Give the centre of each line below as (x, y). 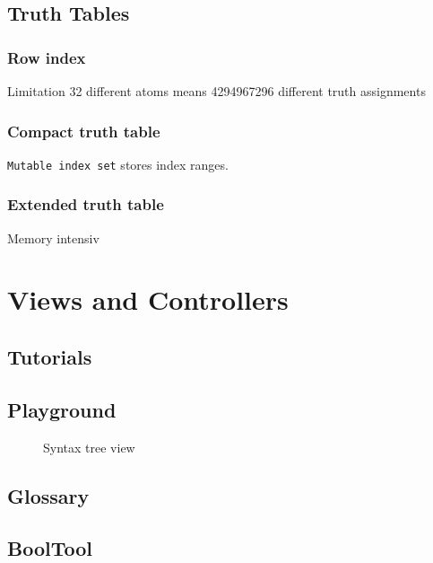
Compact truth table (84, 131)
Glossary (48, 495)
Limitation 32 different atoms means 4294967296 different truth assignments (216, 91)
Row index (47, 57)
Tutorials (50, 357)
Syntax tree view (89, 447)
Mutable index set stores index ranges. (118, 164)
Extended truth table (86, 204)
